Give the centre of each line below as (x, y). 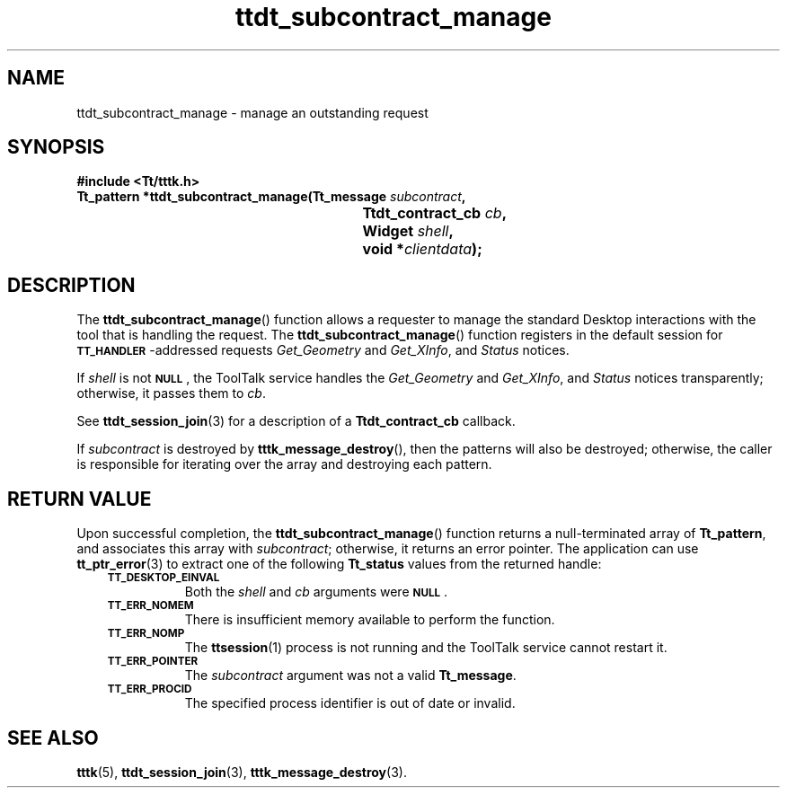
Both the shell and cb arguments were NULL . (316, 592)
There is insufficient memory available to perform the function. (370, 620)
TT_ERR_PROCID (150, 689)
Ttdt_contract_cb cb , (434, 213)
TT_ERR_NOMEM (150, 606)
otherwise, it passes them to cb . (171, 393)
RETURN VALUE (80, 499)
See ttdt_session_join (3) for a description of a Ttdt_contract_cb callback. (296, 421)
